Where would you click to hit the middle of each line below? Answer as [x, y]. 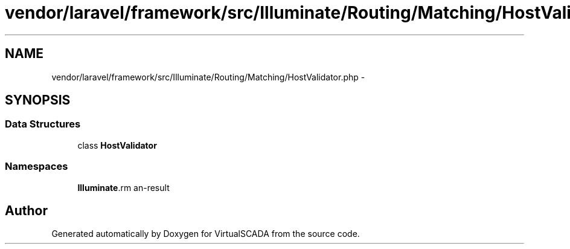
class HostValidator [117, 145]
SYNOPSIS [38, 100]
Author [26, 210]
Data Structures [43, 124]
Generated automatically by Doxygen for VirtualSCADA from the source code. [206, 234]
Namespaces [37, 167]
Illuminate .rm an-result [123, 187]
